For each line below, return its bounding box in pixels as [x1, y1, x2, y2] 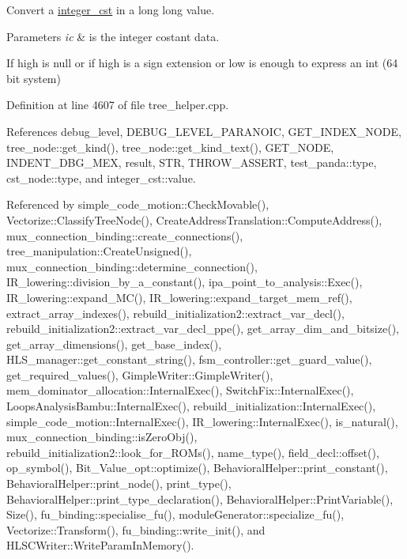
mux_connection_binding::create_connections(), [6, 227, 243, 244]
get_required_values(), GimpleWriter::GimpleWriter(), [6, 366, 273, 383]
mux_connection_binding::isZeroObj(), [6, 429, 198, 445]
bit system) [6, 70, 61, 86]
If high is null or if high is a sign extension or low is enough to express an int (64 [6, 55, 398, 71]
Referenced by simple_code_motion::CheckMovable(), [6, 196, 269, 213]
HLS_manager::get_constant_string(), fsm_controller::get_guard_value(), [6, 351, 372, 368]
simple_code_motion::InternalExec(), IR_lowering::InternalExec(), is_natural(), [6, 413, 398, 429]
